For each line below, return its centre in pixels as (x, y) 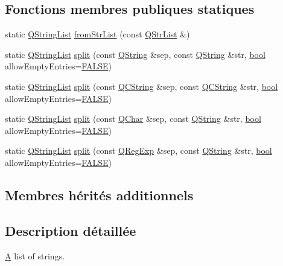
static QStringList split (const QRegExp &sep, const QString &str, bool (138, 150)
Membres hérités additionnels (99, 195)
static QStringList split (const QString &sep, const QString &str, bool (135, 54)
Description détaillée (71, 230)
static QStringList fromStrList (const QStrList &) (97, 34)
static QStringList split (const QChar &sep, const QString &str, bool (133, 119)
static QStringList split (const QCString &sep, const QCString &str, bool (141, 86)
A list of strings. (35, 255)
